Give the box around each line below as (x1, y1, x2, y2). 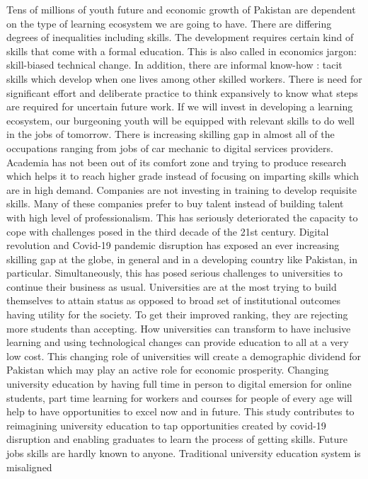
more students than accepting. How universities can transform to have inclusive (6, 321, 351, 335)
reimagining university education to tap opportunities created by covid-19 (6, 417, 326, 432)
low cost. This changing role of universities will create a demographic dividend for (6, 348, 362, 363)
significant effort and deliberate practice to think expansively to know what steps (6, 85, 358, 100)
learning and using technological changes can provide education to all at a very (6, 335, 349, 350)
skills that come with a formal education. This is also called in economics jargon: (6, 43, 357, 58)
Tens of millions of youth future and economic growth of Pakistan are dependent (6, 2, 356, 16)
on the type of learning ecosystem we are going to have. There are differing (6, 16, 332, 30)
